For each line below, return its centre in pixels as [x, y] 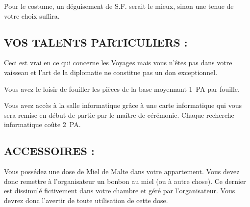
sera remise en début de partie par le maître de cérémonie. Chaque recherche [119, 115]
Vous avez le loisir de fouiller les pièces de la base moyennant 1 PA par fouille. [122, 89]
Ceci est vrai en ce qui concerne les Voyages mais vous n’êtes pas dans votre [118, 63]
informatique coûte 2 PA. [42, 124]
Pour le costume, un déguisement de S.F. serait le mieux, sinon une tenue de [119, 6]
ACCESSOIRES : [49, 151]
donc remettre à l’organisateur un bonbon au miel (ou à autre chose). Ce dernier [125, 181]
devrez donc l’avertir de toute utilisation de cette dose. [86, 200]
